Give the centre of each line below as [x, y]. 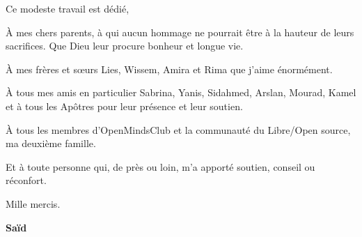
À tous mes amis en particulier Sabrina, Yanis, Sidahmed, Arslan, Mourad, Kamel [181, 92]
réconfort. [26, 180]
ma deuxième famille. [51, 143]
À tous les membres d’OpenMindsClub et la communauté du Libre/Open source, [178, 129]
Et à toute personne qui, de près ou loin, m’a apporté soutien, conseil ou [160, 166]
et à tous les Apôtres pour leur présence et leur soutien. [124, 106]
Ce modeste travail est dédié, [68, 8]
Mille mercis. [33, 203]
